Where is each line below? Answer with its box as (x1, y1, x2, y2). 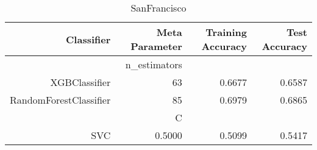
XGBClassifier (50, 75, 111, 89)
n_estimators (125, 57, 182, 71)
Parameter (130, 39, 182, 53)
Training (205, 25, 247, 39)
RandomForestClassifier (10, 93, 111, 107)
